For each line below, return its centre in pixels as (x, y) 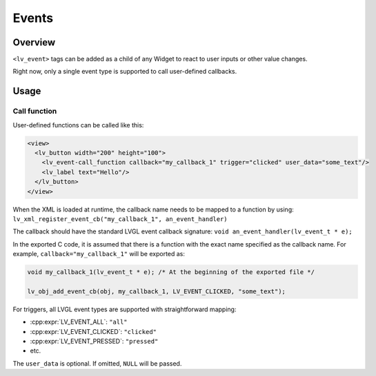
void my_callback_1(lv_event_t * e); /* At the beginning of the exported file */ (171, 272)
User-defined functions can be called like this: (78, 125)
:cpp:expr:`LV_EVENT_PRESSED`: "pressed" (94, 342)
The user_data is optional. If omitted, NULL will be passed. (97, 363)
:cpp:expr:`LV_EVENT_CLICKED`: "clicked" (93, 331)
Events (33, 18)
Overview (34, 42)
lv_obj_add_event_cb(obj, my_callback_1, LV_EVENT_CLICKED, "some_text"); (157, 291)
